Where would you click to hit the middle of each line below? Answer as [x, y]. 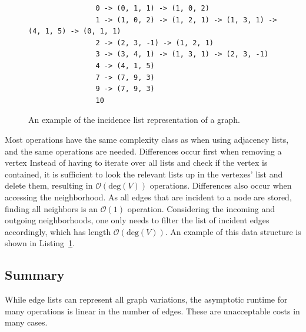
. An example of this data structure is [233, 231]
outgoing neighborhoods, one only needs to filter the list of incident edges [137, 220]
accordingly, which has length [58, 231]
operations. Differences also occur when [221, 185]
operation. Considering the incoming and [201, 208]
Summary [35, 275]
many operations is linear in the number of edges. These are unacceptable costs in [152, 311]
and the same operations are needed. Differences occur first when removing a [143, 151]
